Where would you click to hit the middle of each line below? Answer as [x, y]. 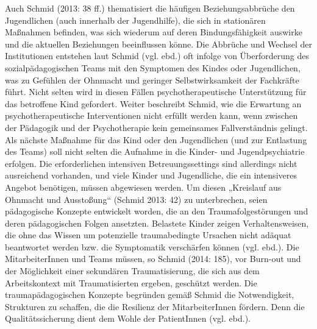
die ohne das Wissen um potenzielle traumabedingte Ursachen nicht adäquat [148, 235]
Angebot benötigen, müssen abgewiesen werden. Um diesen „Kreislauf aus [143, 187]
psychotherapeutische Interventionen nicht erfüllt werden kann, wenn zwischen [151, 115]
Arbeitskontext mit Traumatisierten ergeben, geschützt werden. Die [131, 282]
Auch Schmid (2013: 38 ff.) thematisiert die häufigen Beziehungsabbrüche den [150, 8]
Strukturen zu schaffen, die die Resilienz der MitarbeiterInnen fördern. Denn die [155, 306]
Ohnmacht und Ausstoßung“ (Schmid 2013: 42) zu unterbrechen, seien [136, 199]
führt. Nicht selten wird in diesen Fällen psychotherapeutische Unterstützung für [156, 92]
